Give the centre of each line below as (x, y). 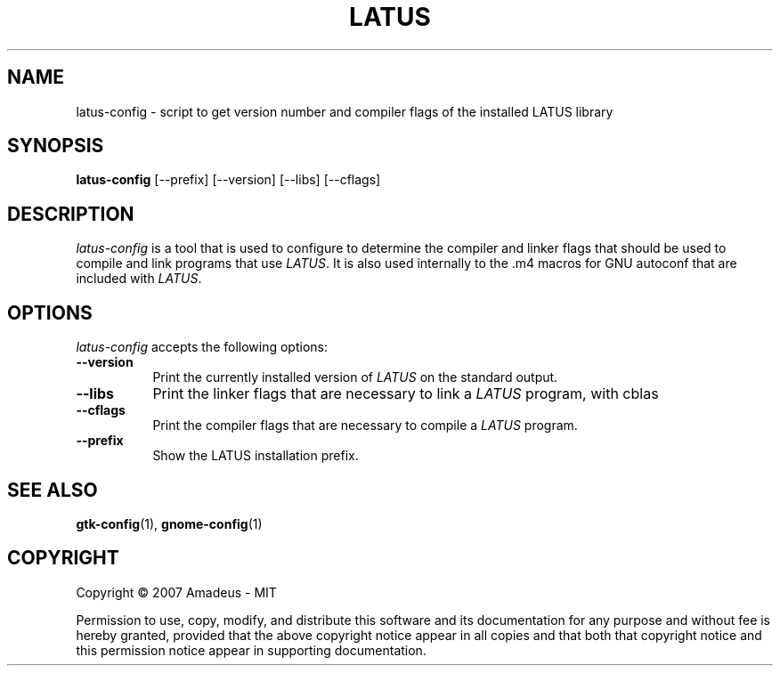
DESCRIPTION (71, 214)
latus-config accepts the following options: (202, 347)
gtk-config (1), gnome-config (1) (169, 523)
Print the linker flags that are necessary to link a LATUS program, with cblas (406, 394)
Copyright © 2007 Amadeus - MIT (176, 592)
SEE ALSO (53, 490)
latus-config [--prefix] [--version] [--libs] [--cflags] (228, 180)
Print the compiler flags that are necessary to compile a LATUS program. (365, 426)
